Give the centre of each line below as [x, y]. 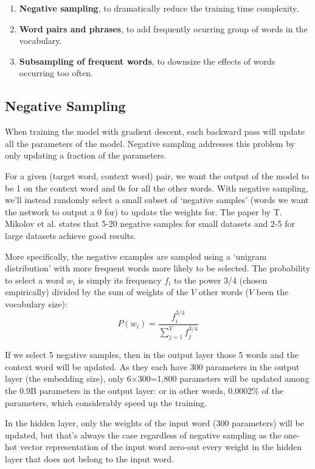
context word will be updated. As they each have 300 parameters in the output [152, 366]
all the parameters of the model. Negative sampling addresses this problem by [150, 143]
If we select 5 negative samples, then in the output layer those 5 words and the [152, 355]
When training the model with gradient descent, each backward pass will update [155, 131]
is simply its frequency [120, 280]
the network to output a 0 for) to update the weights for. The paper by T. [144, 211]
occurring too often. [56, 73]
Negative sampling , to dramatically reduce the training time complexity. [159, 8]
